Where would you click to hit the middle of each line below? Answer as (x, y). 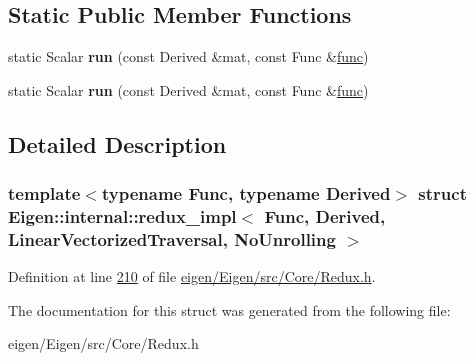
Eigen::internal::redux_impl (122, 216)
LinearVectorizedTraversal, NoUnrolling (172, 238)
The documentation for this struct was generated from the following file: (229, 309)
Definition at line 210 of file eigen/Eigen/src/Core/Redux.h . (192, 276)
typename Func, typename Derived (246, 193)
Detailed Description (117, 143)
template (44, 193)
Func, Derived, (325, 216)
